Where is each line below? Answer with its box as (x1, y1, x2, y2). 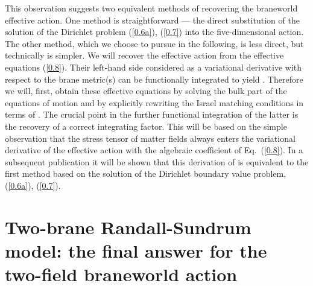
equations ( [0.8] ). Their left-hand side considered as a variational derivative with (5, 60, 302, 73)
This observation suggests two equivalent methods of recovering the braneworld (5, 2, 298, 14)
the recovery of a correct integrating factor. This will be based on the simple (5, 119, 287, 132)
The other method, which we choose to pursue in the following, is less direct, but (5, 37, 304, 49)
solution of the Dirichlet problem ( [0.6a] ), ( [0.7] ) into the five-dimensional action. (5, 25, 304, 38)
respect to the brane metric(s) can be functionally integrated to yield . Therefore (5, 72, 303, 85)
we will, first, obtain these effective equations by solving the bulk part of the (5, 84, 287, 97)
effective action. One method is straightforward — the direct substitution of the (5, 13, 300, 26)
